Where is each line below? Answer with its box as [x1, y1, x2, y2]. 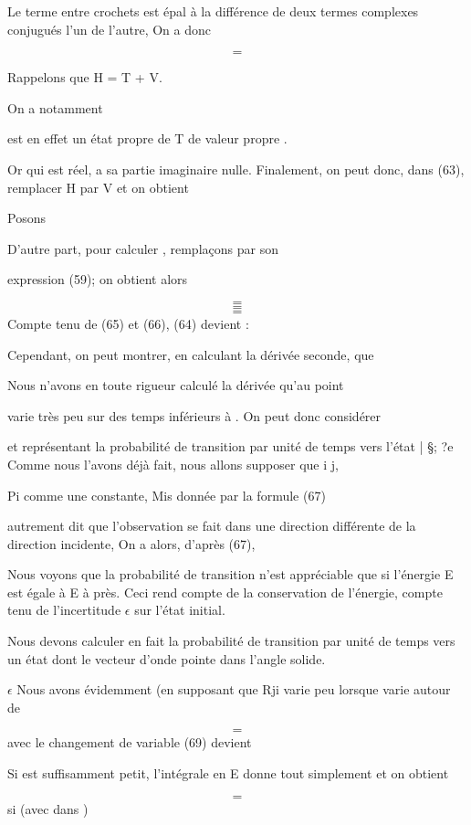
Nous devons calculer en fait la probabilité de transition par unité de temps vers [7, 631, 455, 650]
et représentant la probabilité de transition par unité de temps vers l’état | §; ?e [7, 437, 454, 456]
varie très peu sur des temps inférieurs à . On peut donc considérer [7, 406, 382, 425]
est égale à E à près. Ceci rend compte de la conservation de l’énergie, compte [7, 582, 443, 601]
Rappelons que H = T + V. [7, 68, 162, 87]
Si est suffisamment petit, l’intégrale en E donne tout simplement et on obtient [7, 764, 449, 783]
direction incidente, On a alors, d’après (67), [7, 534, 256, 553]
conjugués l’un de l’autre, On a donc [7, 19, 211, 38]
